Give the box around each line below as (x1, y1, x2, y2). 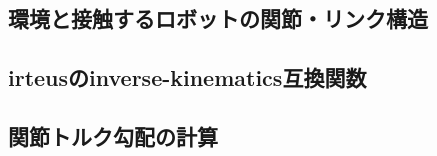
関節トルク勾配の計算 (8, 120, 218, 151)
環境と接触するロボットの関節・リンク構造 (8, 3, 428, 34)
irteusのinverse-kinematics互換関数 (8, 62, 367, 93)
